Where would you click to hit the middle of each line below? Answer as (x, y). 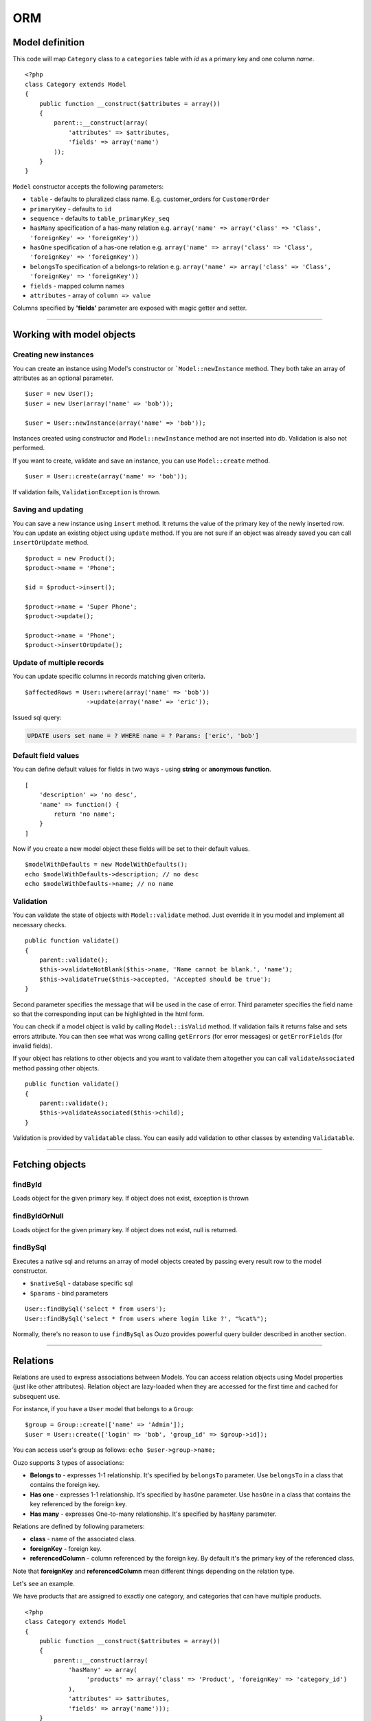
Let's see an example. (44, 1583)
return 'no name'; (85, 814)
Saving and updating (48, 509)
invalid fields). (33, 1046)
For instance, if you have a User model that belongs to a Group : (103, 1409)
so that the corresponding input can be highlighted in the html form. (109, 1014)
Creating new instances (53, 355)
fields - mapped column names (77, 286)
